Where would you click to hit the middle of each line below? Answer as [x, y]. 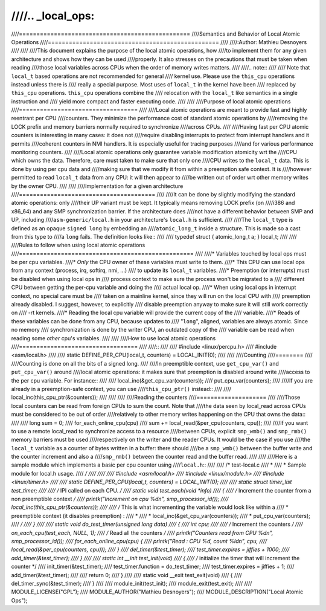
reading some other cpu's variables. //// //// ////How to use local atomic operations [113, 338]
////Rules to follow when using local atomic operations [78, 245]
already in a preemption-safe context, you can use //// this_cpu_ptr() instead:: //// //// [121, 389]
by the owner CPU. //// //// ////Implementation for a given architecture [97, 186]
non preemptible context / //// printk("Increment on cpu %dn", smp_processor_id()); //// [120, 499]
